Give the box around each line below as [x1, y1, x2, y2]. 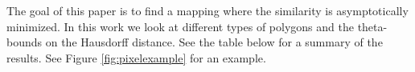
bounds [6, 34, 43, 50]
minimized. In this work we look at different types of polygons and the [6, 18, 354, 34]
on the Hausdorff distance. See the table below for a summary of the [45, 34, 383, 50]
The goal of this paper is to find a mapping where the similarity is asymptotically [6, 2, 409, 18]
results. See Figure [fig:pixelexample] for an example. [6, 49, 266, 66]
